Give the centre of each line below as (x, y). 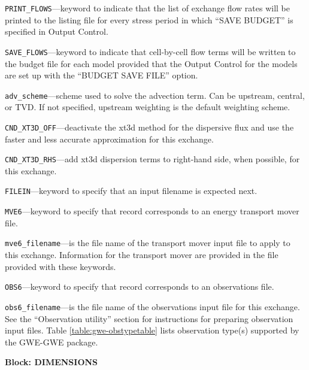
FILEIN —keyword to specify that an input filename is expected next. (131, 191)
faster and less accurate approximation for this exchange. (109, 139)
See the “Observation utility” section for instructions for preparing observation (149, 318)
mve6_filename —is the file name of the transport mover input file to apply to (148, 243)
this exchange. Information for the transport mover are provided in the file (142, 254)
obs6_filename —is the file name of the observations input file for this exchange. (152, 306)
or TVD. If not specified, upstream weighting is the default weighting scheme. (148, 107)
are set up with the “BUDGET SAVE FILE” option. (102, 75)
